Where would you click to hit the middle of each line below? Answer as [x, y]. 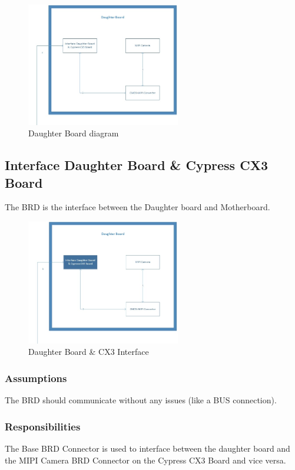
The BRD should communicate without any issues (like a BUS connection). [141, 400]
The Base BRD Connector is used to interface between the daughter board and [147, 448]
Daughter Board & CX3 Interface [89, 352]
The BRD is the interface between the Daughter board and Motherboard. [137, 207]
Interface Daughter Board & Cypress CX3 [136, 165]
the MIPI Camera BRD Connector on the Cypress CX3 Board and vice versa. [145, 460]
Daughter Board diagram [74, 133]
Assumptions [36, 378]
